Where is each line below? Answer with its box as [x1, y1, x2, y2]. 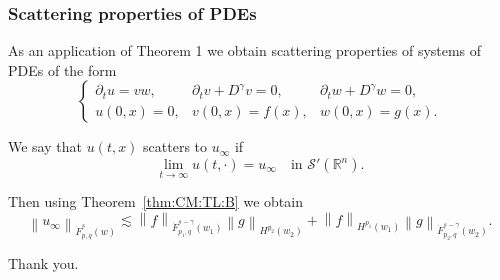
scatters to [143, 136, 208, 157]
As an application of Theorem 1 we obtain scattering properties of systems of [8, 40, 482, 61]
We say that [8, 136, 82, 157]
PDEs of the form [8, 59, 117, 80]
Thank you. [8, 252, 79, 273]
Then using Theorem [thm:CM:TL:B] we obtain [8, 191, 303, 212]
